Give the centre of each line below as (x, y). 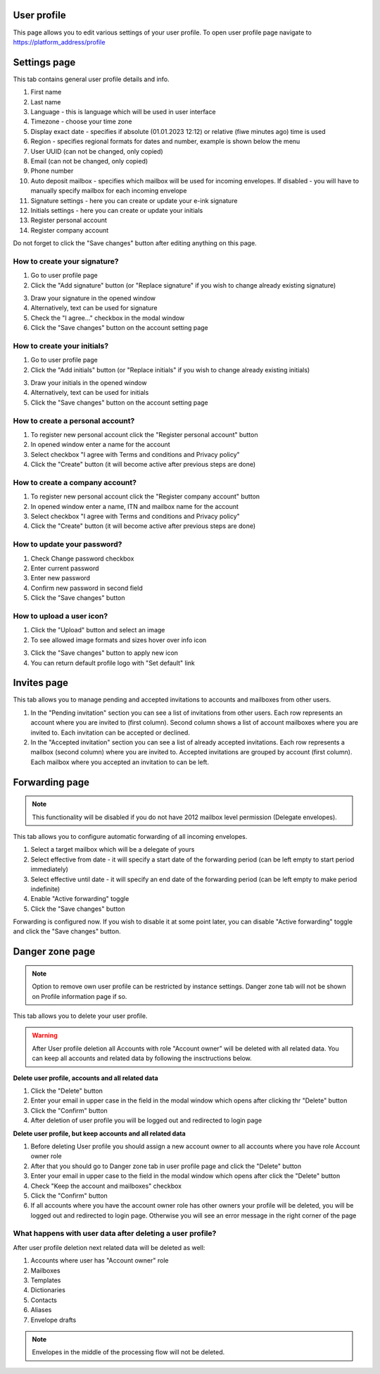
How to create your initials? (61, 345)
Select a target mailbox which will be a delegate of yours (113, 849)
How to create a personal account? (74, 421)
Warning (45, 1036)
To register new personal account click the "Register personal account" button (144, 435)
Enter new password (61, 578)
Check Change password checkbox (82, 558)
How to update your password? (68, 544)
